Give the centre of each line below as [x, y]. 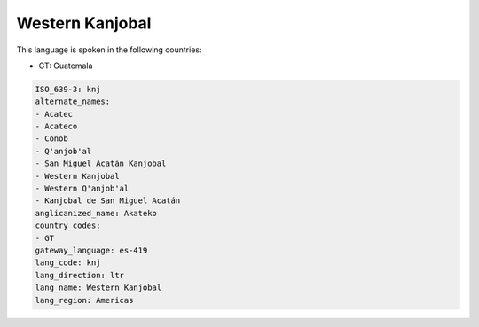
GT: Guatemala [66, 66]
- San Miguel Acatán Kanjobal [101, 163]
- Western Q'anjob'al [82, 189]
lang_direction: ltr [79, 275]
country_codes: [68, 226]
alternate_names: [73, 101]
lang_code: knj [68, 263]
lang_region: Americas [84, 300]
